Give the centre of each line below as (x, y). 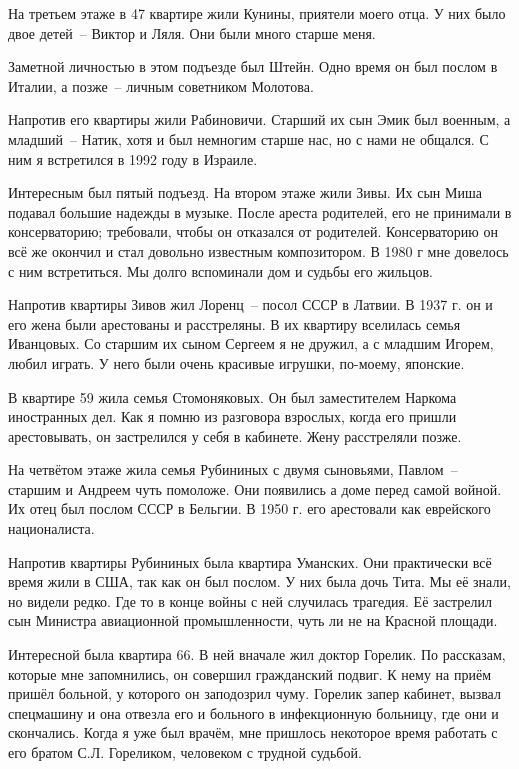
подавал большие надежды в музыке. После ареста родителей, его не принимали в (260, 211)
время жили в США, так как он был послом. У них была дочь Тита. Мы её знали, (259, 581)
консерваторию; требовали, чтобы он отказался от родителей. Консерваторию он (253, 231)
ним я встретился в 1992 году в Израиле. (133, 158)
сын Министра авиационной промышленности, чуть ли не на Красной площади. (253, 620)
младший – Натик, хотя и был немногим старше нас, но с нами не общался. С (248, 138)
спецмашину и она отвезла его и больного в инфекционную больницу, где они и (253, 712)
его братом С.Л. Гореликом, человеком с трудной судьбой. (185, 752)
